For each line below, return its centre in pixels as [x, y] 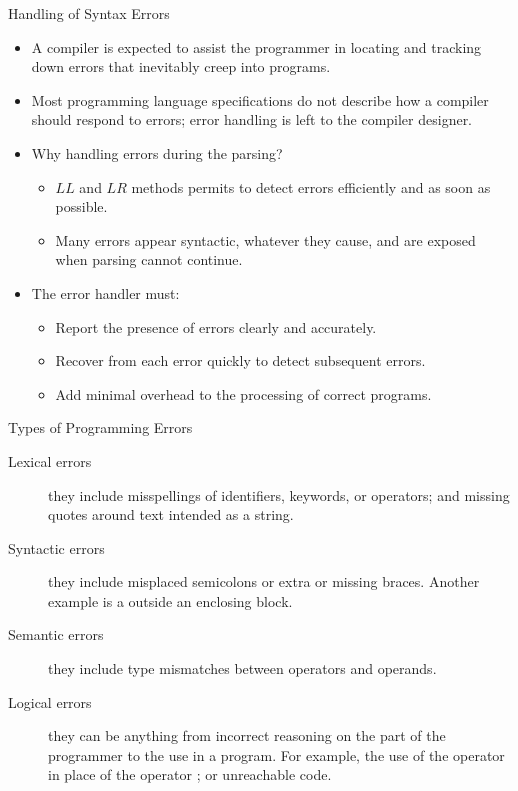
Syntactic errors [56, 547]
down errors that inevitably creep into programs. [181, 66]
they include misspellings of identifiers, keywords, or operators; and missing [279, 494]
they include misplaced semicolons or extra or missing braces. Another [264, 581]
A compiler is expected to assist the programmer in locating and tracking [256, 46]
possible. [81, 206]
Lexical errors [50, 460]
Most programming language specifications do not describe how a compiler [260, 99]
